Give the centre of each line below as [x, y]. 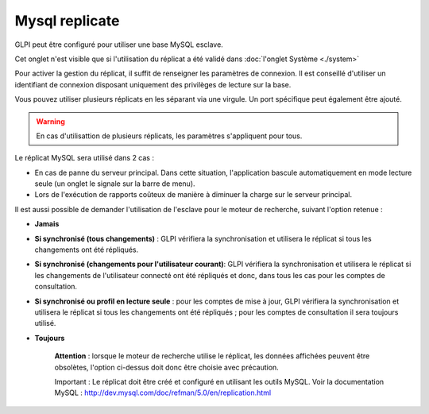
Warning [50, 121]
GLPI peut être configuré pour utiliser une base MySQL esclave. [119, 44]
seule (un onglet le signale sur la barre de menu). [115, 184]
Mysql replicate [67, 21]
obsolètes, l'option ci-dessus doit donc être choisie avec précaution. [167, 367]
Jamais [47, 224]
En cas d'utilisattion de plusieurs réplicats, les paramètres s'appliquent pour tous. [169, 136]
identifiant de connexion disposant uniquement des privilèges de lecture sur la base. [153, 84]
